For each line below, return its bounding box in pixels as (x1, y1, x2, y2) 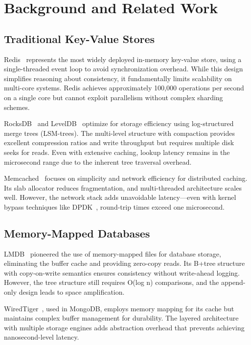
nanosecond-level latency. (4, 332, 79, 342)
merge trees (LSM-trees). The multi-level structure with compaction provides (4, 128, 235, 138)
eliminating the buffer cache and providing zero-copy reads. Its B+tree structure (4, 258, 245, 268)
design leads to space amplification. (19, 287, 125, 297)
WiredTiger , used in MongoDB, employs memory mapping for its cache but (4, 303, 234, 313)
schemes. (4, 102, 30, 112)
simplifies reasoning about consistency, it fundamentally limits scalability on (4, 73, 232, 83)
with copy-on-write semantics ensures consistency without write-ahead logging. (4, 267, 240, 278)
